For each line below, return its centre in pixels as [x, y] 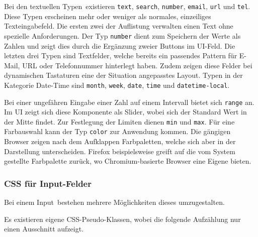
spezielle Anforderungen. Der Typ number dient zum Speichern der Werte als [122, 35]
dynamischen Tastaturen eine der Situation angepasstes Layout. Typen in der [123, 75]
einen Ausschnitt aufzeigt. [44, 229]
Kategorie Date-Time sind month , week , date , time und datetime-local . [117, 85]
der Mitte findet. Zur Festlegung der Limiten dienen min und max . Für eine [119, 121]
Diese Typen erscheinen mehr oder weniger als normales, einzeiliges [108, 16]
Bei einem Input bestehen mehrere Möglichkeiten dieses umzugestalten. [114, 202]
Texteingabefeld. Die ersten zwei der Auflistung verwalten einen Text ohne [119, 26]
